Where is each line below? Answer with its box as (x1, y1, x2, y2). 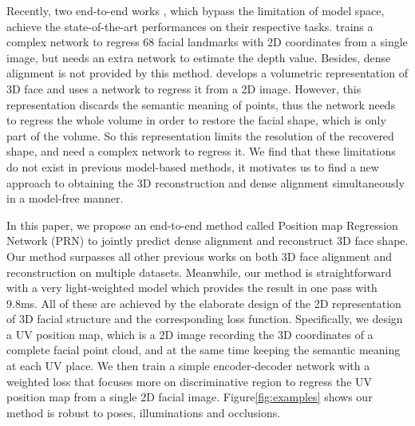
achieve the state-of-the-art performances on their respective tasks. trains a (6, 18, 373, 34)
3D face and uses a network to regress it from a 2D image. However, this (6, 80, 362, 97)
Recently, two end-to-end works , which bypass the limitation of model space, (6, 2, 385, 18)
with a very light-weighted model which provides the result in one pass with (6, 279, 377, 296)
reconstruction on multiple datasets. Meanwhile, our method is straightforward (6, 263, 392, 280)
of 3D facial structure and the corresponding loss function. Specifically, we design (6, 310, 403, 327)
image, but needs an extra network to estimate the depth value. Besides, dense (6, 49, 391, 65)
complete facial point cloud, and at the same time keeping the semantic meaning (6, 341, 401, 358)
